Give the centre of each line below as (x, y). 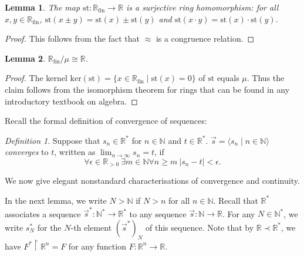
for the (49, 227)
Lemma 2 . (25, 58)
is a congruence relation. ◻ (205, 38)
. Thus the (266, 78)
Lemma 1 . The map (43, 7)
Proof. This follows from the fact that (72, 38)
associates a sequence (43, 213)
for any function (97, 246)
